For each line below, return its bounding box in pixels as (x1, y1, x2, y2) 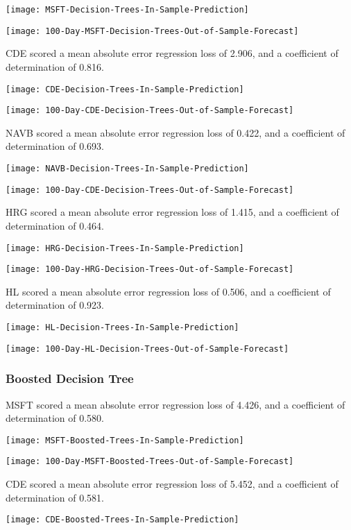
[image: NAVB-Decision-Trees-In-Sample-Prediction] (6, 164, 249, 173)
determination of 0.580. (6, 411, 105, 425)
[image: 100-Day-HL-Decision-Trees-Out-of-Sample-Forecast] (6, 343, 289, 354)
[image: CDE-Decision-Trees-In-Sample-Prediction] (6, 84, 244, 94)
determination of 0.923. (6, 298, 105, 312)
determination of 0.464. (6, 218, 105, 232)
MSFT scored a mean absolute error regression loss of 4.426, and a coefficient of (6, 397, 345, 411)
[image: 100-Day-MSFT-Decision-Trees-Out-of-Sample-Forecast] (6, 26, 299, 36)
